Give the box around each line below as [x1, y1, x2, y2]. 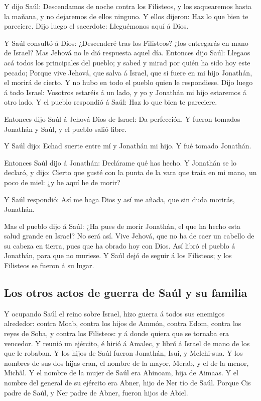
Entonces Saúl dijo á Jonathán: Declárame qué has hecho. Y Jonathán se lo [4, 157, 237, 168]
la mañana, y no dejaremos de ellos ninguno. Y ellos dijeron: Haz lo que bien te [4, 11, 248, 21]
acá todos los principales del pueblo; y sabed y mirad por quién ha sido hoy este [4, 57, 250, 67]
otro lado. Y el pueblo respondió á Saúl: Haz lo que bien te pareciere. [4, 97, 217, 107]
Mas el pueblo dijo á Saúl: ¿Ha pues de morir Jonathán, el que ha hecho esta [4, 220, 241, 231]
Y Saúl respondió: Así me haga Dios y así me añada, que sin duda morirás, [4, 194, 235, 204]
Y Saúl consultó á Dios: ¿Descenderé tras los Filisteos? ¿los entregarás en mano [4, 37, 248, 48]
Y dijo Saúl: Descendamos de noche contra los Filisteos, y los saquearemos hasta [4, 1, 252, 11]
